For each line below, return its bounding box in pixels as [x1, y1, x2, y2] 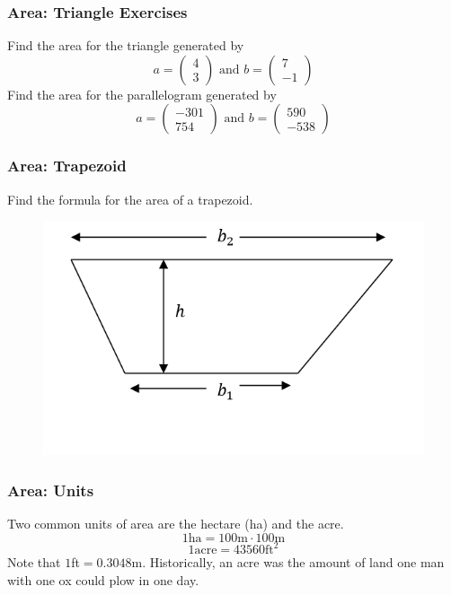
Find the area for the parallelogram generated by [7, 84, 277, 103]
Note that [7, 553, 61, 572]
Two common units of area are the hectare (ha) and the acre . [7, 514, 344, 533]
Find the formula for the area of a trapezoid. [7, 189, 253, 208]
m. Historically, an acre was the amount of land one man [131, 553, 445, 572]
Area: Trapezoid [7, 154, 127, 177]
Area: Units [7, 478, 94, 501]
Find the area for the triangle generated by [7, 36, 244, 55]
